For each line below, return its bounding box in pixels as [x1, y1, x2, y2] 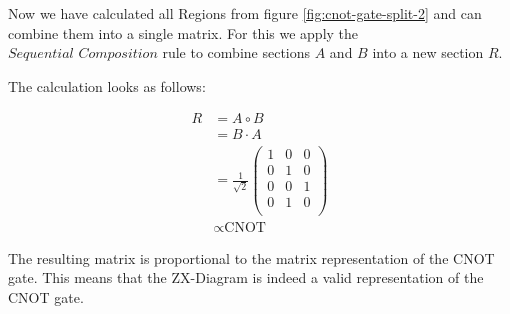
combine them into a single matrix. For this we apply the [8, 22, 359, 43]
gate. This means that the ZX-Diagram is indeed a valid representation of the [8, 267, 484, 288]
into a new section [372, 42, 484, 63]
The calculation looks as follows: [8, 75, 206, 96]
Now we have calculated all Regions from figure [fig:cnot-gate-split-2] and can [8, 3, 482, 23]
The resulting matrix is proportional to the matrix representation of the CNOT [8, 247, 495, 268]
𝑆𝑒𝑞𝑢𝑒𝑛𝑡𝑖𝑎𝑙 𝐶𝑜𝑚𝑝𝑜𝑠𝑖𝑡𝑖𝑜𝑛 [8, 47, 158, 62]
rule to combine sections [162, 42, 311, 63]
